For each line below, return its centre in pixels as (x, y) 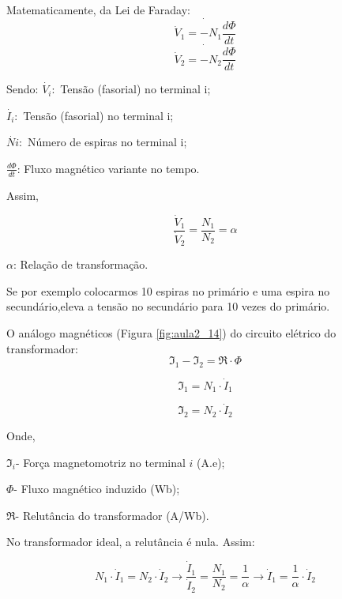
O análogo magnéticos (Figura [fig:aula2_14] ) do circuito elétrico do (171, 332)
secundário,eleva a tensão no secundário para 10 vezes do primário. (168, 306)
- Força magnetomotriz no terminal (100, 462)
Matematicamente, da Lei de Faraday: (98, 9)
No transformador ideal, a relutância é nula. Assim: (131, 542)
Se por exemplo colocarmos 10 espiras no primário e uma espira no (168, 290)
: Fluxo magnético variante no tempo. (108, 168)
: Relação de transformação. (81, 264)
